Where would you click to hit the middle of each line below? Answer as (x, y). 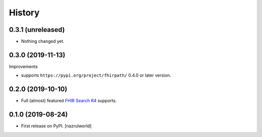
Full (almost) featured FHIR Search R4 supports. (69, 101)
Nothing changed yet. (43, 41)
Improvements (24, 66)
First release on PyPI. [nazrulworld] (56, 126)
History (24, 13)
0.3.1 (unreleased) (37, 30)
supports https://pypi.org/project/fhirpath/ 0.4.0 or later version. (96, 75)
